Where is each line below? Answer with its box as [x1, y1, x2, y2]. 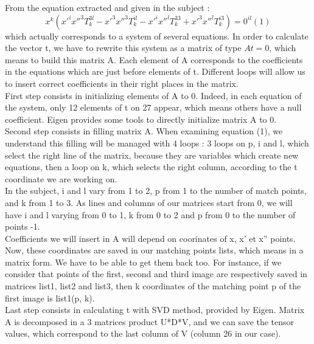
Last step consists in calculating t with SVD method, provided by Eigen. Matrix [5, 303, 305, 316]
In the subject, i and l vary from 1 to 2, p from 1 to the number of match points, [5, 184, 307, 197]
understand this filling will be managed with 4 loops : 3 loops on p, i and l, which [5, 136, 309, 149]
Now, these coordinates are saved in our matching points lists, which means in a [5, 244, 304, 256]
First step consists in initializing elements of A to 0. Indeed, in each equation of [5, 89, 302, 101]
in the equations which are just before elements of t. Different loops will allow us [5, 65, 305, 78]
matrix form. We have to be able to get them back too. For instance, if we [5, 255, 282, 268]
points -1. [5, 220, 40, 233]
